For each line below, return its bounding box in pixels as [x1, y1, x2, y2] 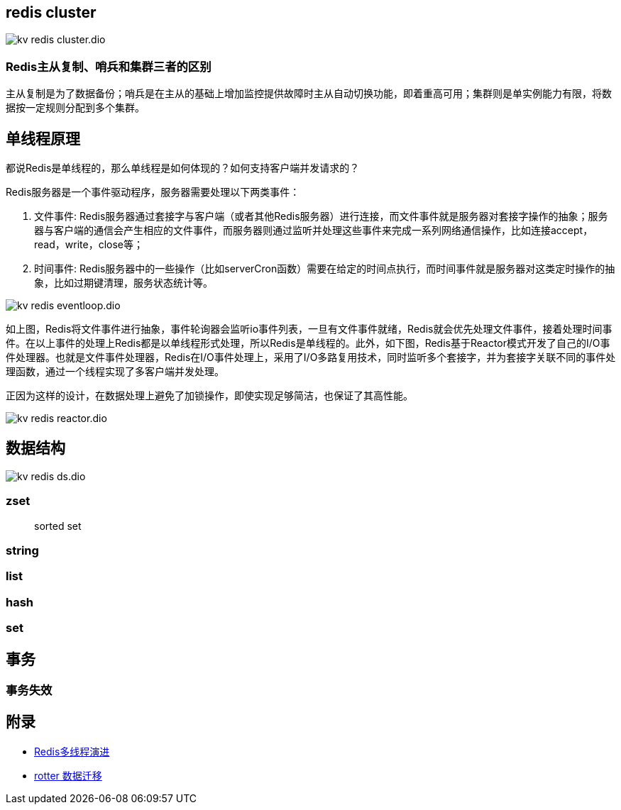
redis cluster [6, 4, 97, 21]
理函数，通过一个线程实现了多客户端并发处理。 [6, 365, 224, 378]
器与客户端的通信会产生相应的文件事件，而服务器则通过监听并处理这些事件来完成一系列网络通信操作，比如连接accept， [34, 224, 593, 237]
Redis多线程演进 [34, 745, 110, 758]
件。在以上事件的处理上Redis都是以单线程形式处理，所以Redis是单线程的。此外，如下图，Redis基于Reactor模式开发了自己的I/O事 [6, 337, 610, 350]
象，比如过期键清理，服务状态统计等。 [34, 277, 213, 289]
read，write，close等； [34, 238, 143, 251]
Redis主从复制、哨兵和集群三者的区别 [6, 59, 211, 74]
